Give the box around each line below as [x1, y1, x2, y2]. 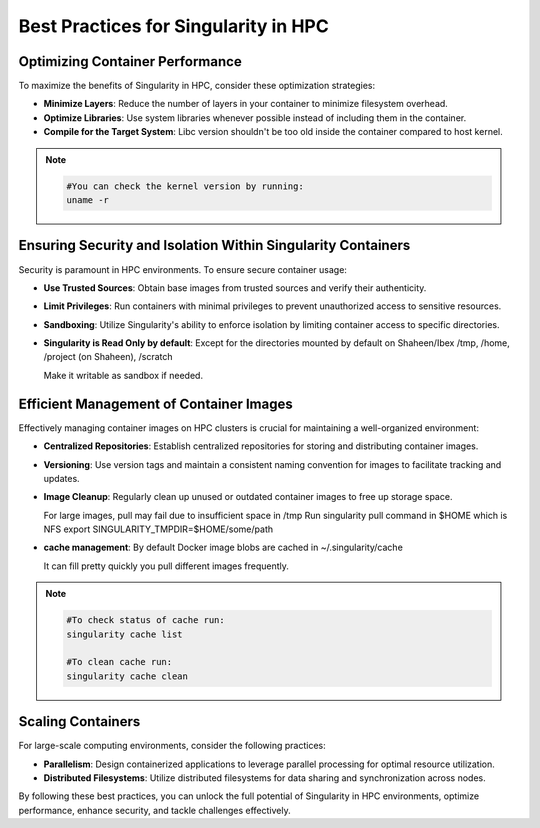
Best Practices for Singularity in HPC [18, 15, 329, 37]
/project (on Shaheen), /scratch [43, 351, 174, 363]
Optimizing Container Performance [18, 53, 242, 70]
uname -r [66, 195, 110, 205]
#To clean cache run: [66, 656, 173, 668]
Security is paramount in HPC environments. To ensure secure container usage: [18, 263, 347, 275]
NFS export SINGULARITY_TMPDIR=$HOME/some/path [43, 523, 274, 535]
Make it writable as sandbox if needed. [43, 369, 204, 381]
